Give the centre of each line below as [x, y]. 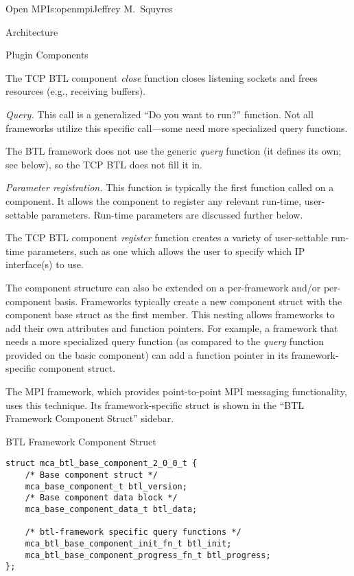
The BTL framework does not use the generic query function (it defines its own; [174, 151]
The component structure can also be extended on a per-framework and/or [163, 287]
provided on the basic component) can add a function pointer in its [147, 354]
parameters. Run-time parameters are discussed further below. [172, 214]
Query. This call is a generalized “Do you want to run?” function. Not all [160, 114]
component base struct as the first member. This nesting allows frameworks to [170, 314]
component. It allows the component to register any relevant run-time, [154, 200]
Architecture [32, 31]
